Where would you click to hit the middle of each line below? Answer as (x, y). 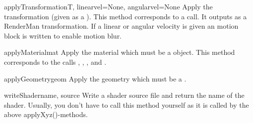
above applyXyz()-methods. (46, 114)
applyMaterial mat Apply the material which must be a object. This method (120, 52)
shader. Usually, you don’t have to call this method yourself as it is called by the (126, 104)
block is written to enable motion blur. (63, 35)
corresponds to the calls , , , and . (55, 61)
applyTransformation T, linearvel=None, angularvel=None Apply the (108, 6)
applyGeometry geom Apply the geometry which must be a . (95, 78)
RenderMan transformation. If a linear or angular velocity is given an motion (121, 26)
